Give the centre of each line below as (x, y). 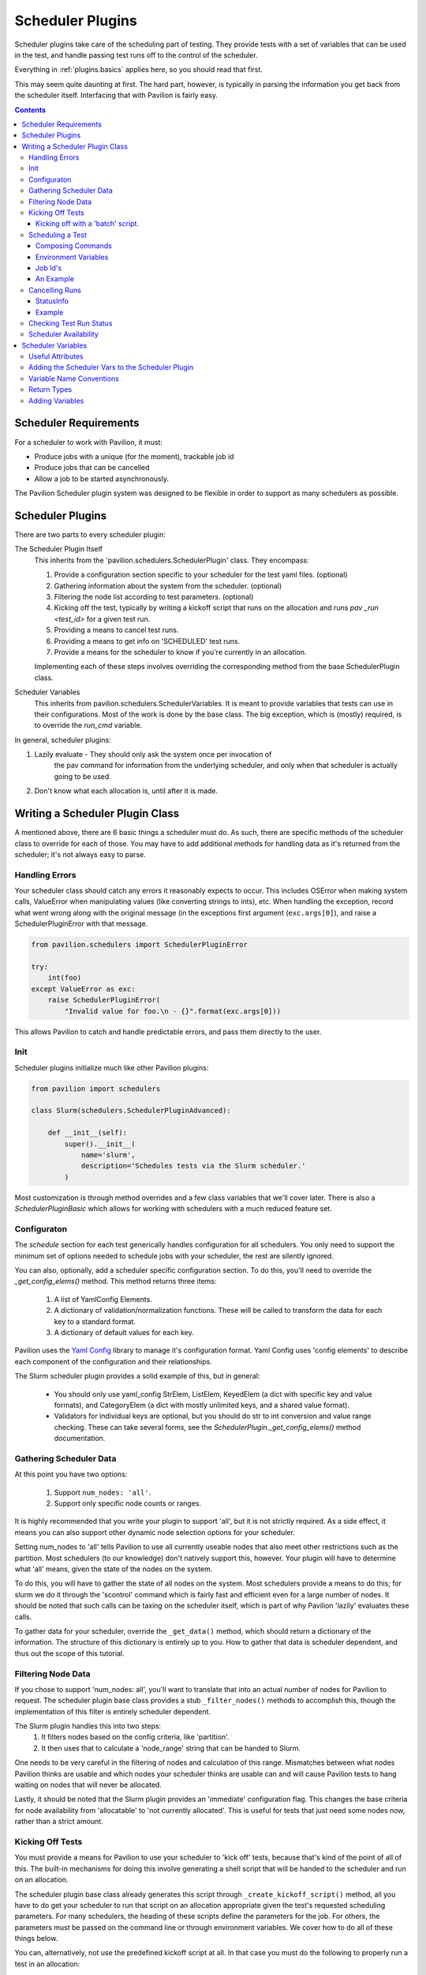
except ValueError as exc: (83, 989)
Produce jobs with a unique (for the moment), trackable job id (134, 456)
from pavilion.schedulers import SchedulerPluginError (139, 945)
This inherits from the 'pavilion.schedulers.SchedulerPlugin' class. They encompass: (172, 560)
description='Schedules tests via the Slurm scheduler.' (193, 1166)
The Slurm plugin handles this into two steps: (88, 1726)
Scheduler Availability (64, 334)
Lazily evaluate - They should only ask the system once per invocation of (153, 754)
